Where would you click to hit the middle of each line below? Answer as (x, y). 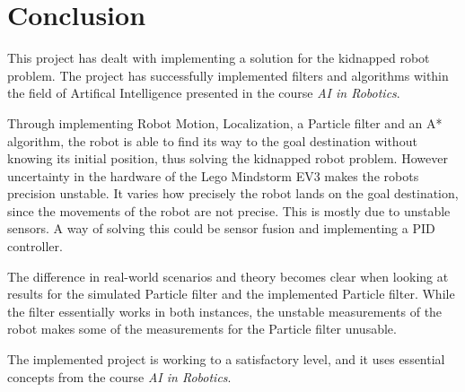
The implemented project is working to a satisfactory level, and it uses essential (226, 359)
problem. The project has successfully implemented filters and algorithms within (228, 75)
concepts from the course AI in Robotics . (119, 376)
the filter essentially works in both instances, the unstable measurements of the (225, 311)
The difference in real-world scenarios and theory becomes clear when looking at (228, 276)
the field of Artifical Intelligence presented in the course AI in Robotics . (204, 93)
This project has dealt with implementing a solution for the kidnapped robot (219, 58)
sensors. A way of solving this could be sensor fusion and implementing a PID (221, 228)
